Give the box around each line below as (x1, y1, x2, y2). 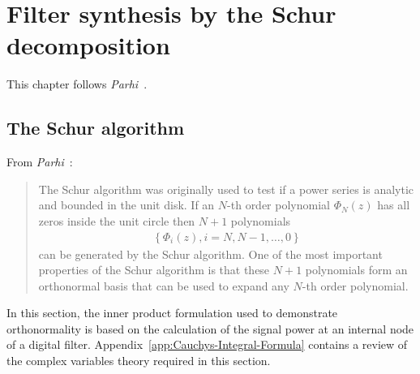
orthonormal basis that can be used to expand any (38, 277, 289, 294)
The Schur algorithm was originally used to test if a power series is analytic (38, 180, 414, 197)
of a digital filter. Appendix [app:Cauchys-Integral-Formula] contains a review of (6, 336, 408, 353)
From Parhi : (6, 153, 73, 170)
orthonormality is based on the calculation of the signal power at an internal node (6, 320, 414, 337)
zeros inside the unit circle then (38, 212, 195, 229)
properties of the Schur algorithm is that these (38, 261, 270, 278)
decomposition (6, 28, 170, 62)
